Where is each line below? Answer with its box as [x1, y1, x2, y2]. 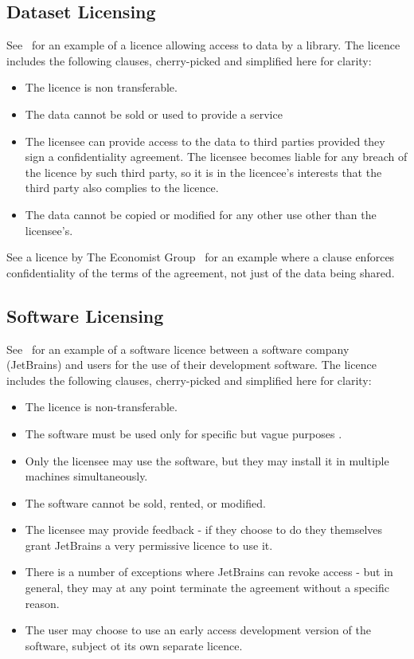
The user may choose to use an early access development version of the [25, 622, 371, 638]
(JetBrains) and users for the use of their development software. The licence [6, 356, 377, 373]
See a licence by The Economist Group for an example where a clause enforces [6, 249, 395, 265]
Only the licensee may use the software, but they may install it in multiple [25, 452, 389, 469]
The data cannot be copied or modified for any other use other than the [25, 206, 377, 222]
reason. [25, 594, 60, 611]
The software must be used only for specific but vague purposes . [25, 425, 342, 441]
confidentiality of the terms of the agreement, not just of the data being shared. [6, 264, 395, 280]
